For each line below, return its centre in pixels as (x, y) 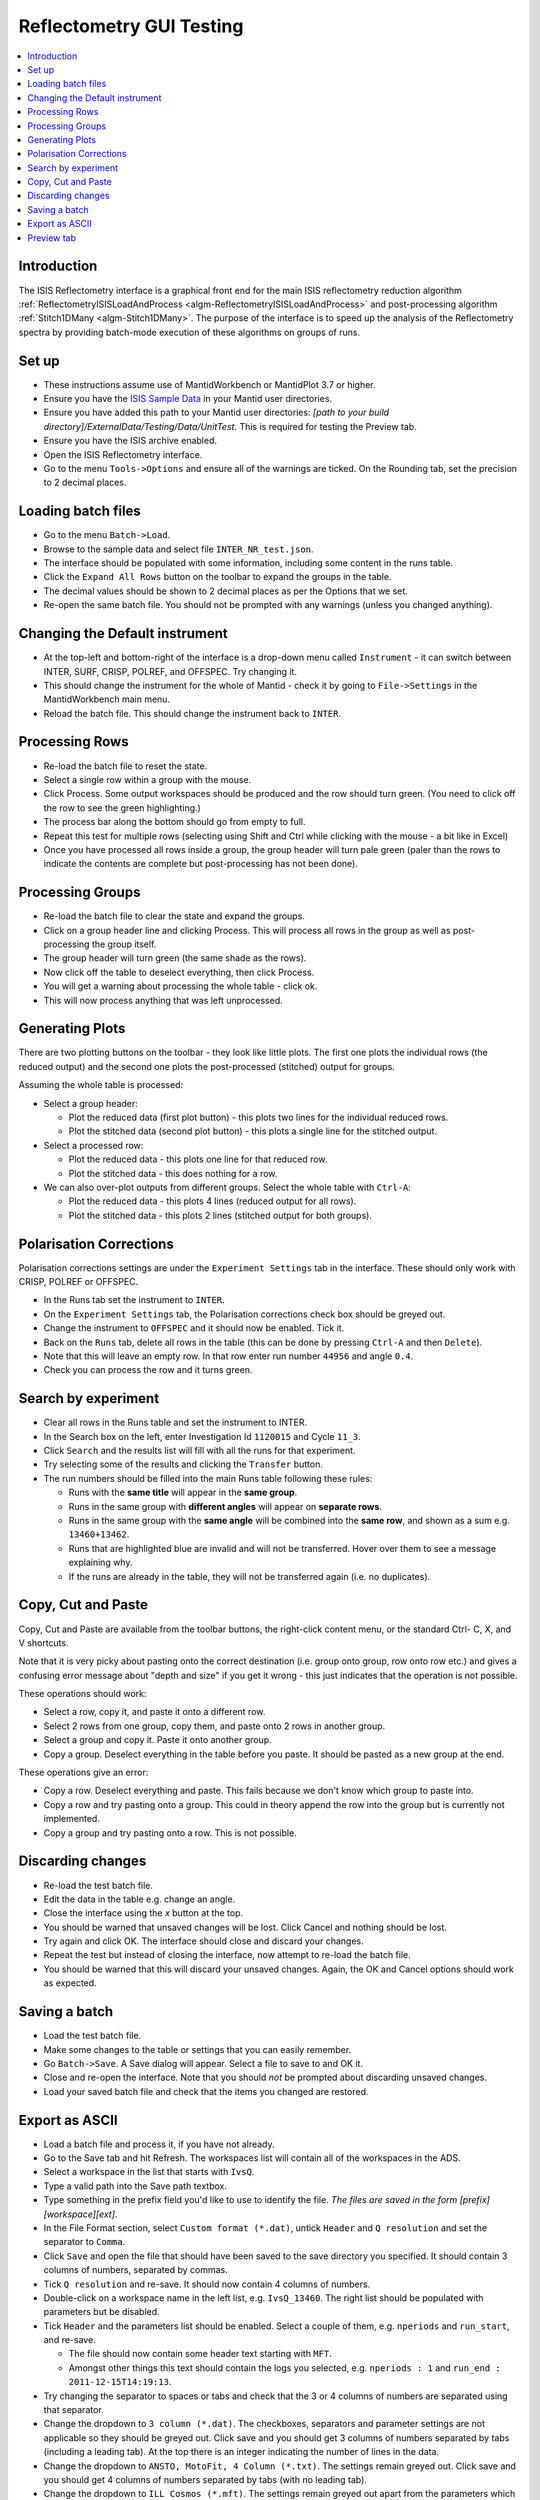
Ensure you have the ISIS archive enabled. (130, 441)
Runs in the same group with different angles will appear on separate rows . (225, 1506)
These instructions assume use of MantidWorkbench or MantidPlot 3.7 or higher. (209, 384)
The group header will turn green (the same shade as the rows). (175, 958)
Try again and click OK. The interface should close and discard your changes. (203, 1941)
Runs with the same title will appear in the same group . (183, 1492)
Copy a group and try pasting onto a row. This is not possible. (170, 1832)
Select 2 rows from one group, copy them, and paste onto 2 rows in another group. (214, 1726)
